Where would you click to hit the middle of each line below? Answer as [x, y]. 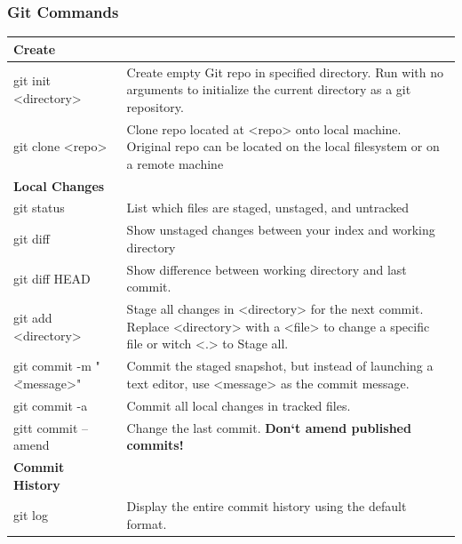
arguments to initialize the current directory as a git [269, 89]
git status [39, 208]
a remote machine [175, 163]
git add [33, 317]
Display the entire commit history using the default [267, 506]
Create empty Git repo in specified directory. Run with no [285, 72]
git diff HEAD [52, 278]
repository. [155, 106]
